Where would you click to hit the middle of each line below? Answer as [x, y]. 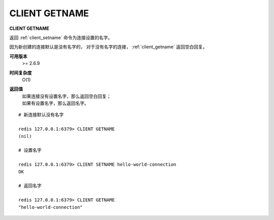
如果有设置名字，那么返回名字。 [55, 103]
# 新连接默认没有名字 [41, 115]
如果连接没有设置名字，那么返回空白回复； [66, 96]
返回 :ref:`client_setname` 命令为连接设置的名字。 [61, 38]
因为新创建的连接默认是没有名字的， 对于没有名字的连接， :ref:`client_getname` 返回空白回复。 [108, 47]
